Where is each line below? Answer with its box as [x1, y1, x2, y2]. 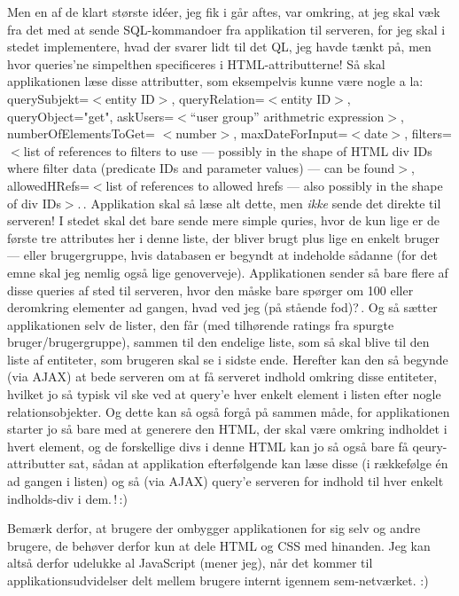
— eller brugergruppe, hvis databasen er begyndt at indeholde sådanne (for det [7, 246, 438, 264]
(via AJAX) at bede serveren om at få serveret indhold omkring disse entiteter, [7, 367, 438, 386]
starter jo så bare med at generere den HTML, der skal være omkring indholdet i [7, 420, 447, 438]
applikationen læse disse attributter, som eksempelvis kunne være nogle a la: [7, 72, 424, 90]
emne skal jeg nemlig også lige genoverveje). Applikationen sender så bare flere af [7, 263, 448, 281]
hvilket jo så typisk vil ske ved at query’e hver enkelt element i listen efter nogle [7, 385, 441, 404]
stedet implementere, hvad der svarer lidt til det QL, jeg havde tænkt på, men [7, 37, 432, 56]
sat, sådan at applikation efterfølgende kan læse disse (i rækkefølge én [69, 454, 448, 473]
